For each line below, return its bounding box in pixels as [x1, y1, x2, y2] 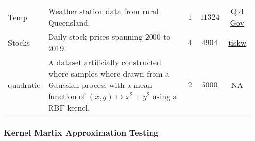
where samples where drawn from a [48, 68, 169, 79]
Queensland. [48, 17, 90, 28]
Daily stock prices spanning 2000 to [48, 31, 171, 42]
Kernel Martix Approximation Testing [4, 126, 159, 138]
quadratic [8, 79, 41, 90]
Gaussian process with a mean [48, 79, 152, 90]
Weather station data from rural [48, 5, 159, 17]
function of [48, 90, 85, 102]
